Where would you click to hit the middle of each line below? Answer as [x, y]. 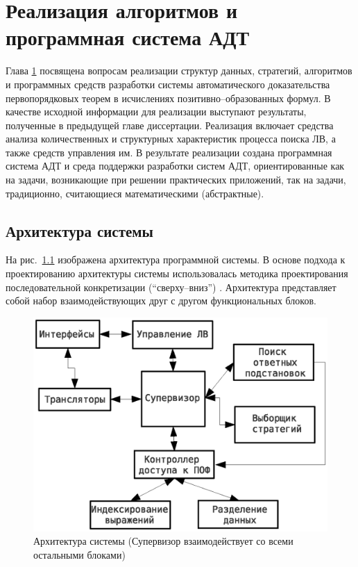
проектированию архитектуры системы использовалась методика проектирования [177, 273]
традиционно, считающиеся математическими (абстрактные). [135, 193]
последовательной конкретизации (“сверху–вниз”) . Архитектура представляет [171, 287]
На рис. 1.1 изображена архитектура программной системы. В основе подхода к [176, 260]
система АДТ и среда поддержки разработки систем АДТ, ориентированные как [175, 166]
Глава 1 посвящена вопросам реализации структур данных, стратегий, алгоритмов [179, 71]
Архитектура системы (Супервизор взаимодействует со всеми [163, 541]
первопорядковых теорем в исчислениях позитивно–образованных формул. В [168, 98]
